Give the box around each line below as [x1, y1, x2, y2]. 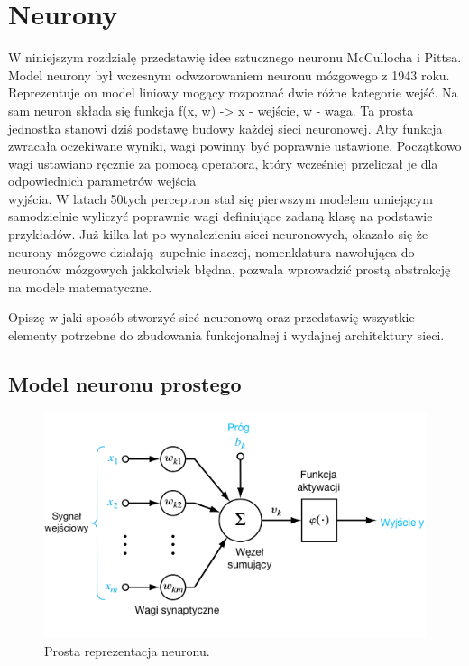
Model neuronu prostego [8, 370, 242, 398]
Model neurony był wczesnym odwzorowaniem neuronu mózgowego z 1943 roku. [8, 65, 450, 84]
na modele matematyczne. [8, 277, 152, 296]
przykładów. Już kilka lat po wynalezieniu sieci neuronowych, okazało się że [8, 225, 428, 244]
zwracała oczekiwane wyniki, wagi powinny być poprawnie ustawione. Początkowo [8, 136, 462, 155]
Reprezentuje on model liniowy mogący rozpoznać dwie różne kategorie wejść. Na [8, 83, 458, 102]
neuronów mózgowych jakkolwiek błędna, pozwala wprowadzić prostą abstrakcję [8, 260, 451, 279]
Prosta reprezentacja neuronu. [44, 641, 210, 660]
